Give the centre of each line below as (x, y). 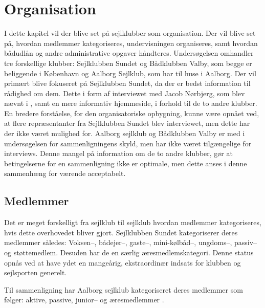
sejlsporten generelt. (36, 272)
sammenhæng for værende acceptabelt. (65, 173)
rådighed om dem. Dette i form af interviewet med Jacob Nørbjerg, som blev (125, 93)
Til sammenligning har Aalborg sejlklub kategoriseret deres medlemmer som (124, 289)
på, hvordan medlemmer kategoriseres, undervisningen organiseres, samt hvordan (131, 43)
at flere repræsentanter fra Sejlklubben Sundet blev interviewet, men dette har (127, 123)
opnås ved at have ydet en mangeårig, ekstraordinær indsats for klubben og (123, 262)
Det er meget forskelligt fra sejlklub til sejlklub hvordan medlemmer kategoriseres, (133, 222)
